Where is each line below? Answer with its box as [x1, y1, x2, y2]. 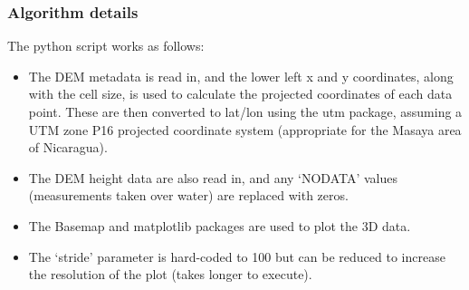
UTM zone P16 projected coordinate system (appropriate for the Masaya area [28, 120, 462, 139]
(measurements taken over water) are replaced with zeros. [28, 186, 349, 205]
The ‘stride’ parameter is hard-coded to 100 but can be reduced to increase [28, 246, 445, 266]
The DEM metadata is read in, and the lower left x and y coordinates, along [28, 66, 454, 85]
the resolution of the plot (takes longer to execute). [28, 265, 312, 284]
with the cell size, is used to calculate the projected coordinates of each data [28, 84, 453, 103]
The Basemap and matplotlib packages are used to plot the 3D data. [28, 216, 411, 235]
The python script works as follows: [7, 36, 205, 55]
